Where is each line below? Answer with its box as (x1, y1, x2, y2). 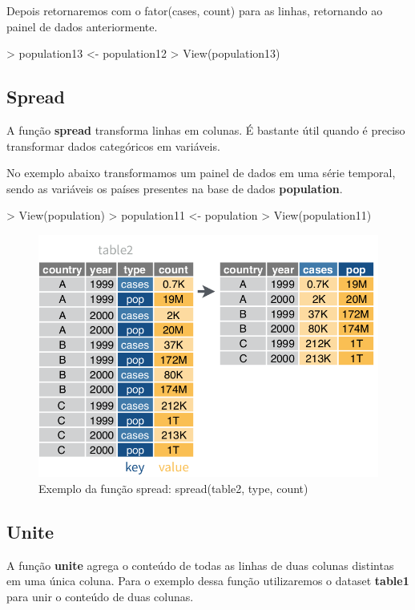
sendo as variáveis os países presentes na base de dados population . (6, 180, 343, 196)
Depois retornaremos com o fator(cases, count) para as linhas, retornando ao (6, 2, 383, 18)
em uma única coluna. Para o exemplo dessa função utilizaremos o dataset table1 (6, 572, 409, 589)
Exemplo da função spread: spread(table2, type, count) (38, 479, 308, 496)
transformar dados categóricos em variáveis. (6, 137, 220, 154)
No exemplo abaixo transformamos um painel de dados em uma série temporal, (6, 164, 396, 181)
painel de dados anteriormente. (6, 18, 158, 34)
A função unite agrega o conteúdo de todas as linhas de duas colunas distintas (6, 556, 394, 573)
